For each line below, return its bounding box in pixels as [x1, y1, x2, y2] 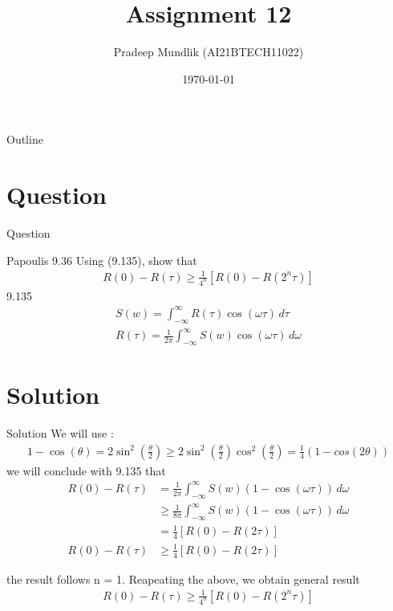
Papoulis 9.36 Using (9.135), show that [6, 251, 197, 268]
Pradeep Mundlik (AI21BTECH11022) [113, 43, 304, 60]
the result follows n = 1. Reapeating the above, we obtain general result [6, 570, 360, 587]
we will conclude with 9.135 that [6, 462, 166, 479]
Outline [6, 131, 43, 148]
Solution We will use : [6, 425, 114, 442]
